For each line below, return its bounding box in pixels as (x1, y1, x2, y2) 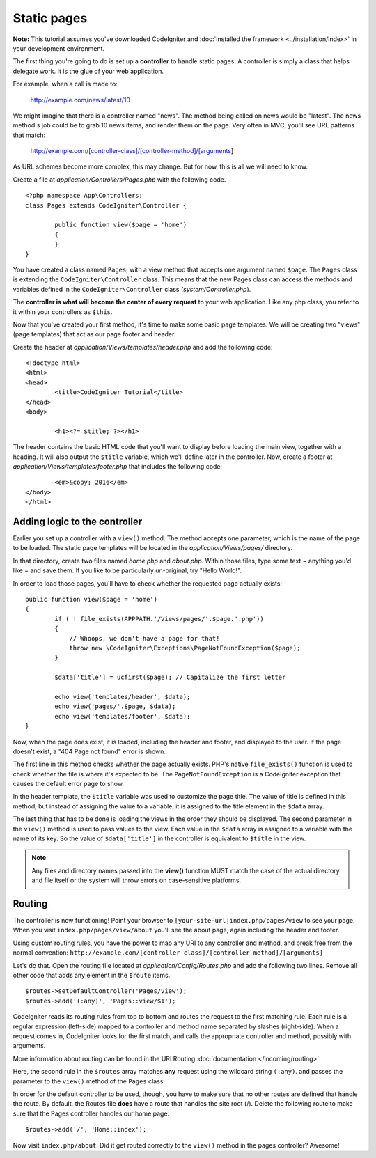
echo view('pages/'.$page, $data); (54, 703, 176, 710)
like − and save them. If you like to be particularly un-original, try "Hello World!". (13, 566, 242, 574)
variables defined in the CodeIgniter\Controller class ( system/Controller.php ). (13, 285, 251, 293)
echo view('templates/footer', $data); (54, 712, 191, 720)
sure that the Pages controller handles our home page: (13, 1109, 170, 1118)
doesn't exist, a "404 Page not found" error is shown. (13, 747, 166, 756)
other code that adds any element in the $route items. (13, 971, 171, 980)
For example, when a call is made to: (13, 80, 118, 88)
